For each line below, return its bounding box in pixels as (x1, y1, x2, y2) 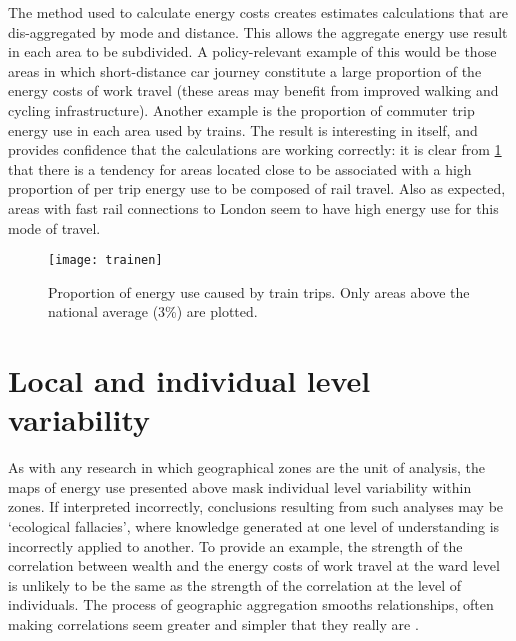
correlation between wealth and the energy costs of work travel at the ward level (8, 555, 500, 576)
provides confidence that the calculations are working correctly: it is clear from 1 (8, 139, 502, 160)
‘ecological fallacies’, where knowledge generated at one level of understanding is (8, 516, 500, 537)
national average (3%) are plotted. (48, 301, 258, 322)
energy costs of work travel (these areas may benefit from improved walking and (8, 80, 499, 101)
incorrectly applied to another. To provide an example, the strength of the (8, 535, 463, 556)
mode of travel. (8, 217, 101, 238)
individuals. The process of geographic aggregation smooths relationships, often (8, 594, 494, 615)
